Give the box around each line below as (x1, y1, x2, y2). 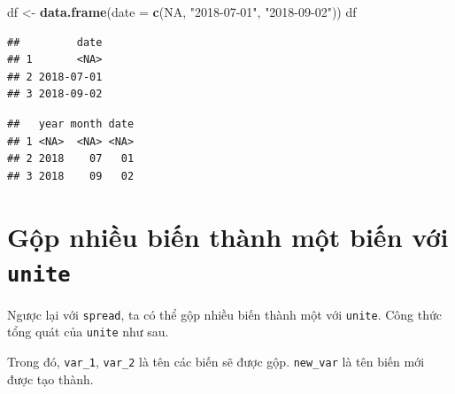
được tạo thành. (7, 369, 94, 388)
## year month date (7, 117, 135, 130)
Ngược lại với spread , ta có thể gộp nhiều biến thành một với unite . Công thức (7, 305, 442, 323)
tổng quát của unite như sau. (7, 322, 169, 341)
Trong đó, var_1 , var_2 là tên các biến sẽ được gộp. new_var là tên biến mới (7, 352, 425, 371)
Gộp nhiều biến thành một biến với (7, 218, 449, 254)
